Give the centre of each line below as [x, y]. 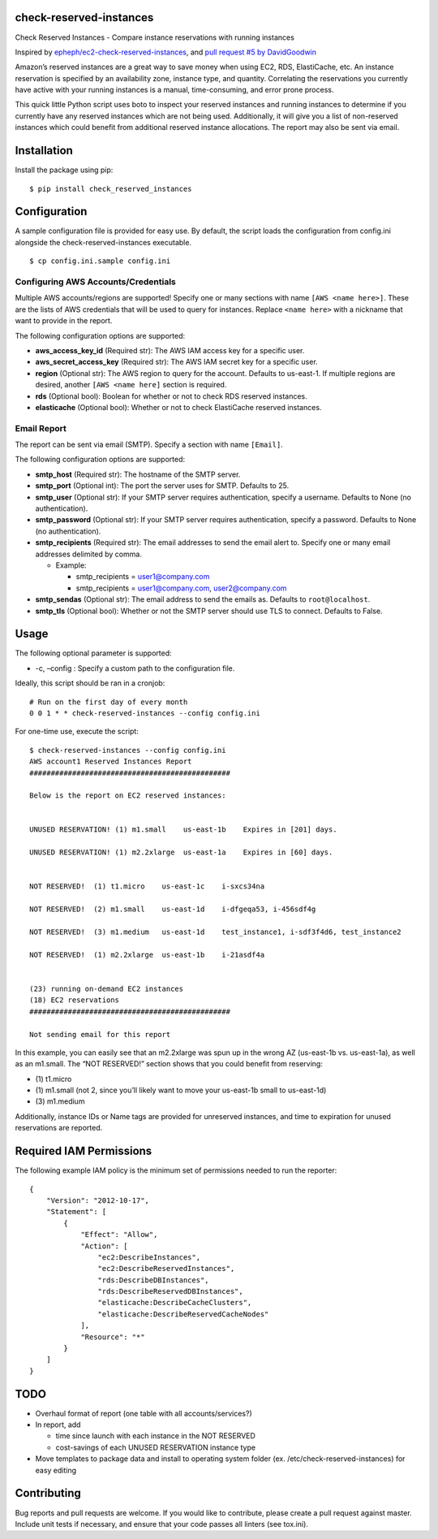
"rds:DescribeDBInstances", [154, 1280]
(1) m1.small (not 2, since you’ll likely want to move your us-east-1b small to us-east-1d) [181, 1090]
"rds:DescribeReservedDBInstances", [170, 1292]
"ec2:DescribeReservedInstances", [166, 1269]
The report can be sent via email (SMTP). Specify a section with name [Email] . [149, 445]
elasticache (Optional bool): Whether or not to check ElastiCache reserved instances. [178, 407]
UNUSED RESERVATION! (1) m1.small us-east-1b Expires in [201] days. [183, 830]
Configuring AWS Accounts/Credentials [95, 282]
